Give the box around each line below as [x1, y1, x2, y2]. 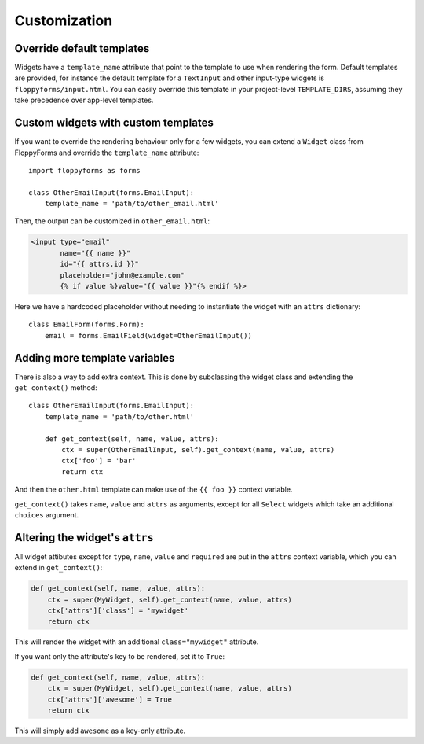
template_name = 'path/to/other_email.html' [44, 199, 219, 208]
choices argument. [14, 510, 79, 519]
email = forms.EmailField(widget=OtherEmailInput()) [44, 331, 253, 340]
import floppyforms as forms [28, 166, 141, 175]
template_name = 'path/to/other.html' [44, 412, 195, 421]
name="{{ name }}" [60, 249, 131, 257]
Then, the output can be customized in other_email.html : [14, 216, 210, 226]
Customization [14, 12, 113, 29]
